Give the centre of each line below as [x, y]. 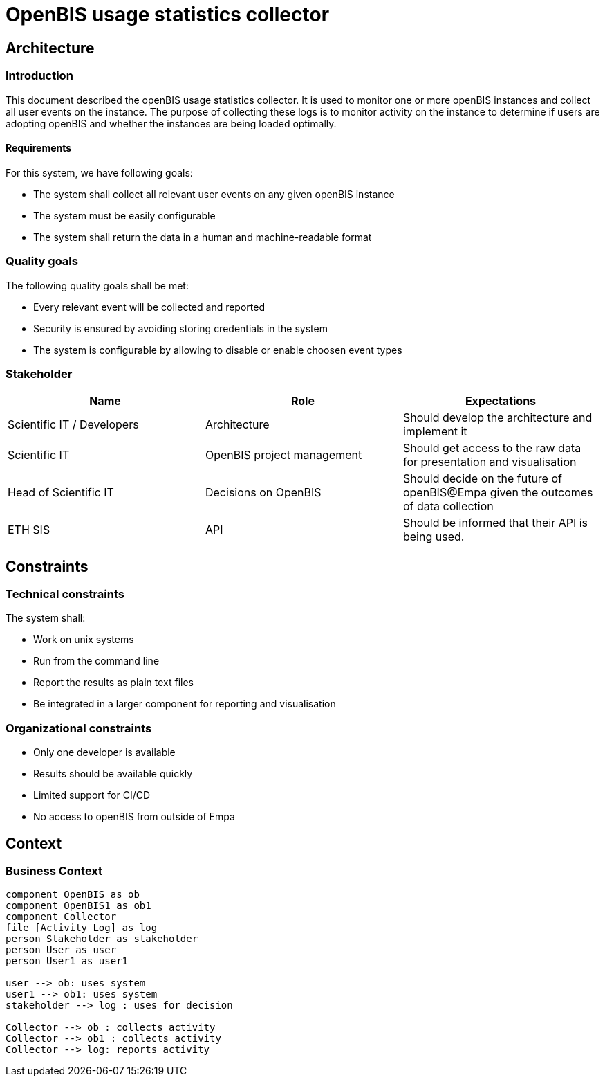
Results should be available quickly [113, 774]
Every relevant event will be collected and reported [149, 307]
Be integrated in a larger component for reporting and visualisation [185, 704]
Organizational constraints [79, 728]
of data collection [448, 506]
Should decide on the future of [482, 479]
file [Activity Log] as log [82, 928]
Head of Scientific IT [61, 493]
